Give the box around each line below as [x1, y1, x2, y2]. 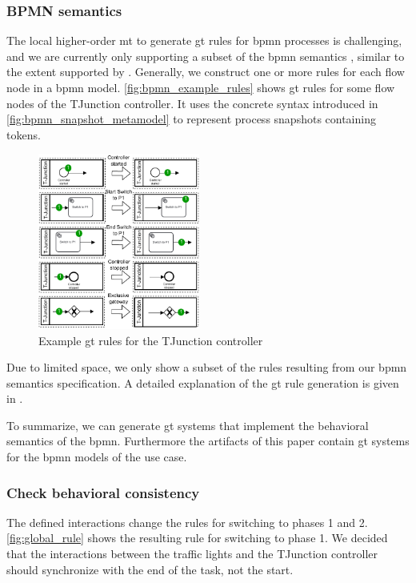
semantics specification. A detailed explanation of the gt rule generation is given [6, 374, 399, 391]
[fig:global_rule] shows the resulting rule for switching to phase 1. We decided [6, 529, 388, 546]
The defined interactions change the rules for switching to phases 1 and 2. [6, 513, 368, 530]
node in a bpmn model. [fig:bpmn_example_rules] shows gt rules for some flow [6, 79, 395, 95]
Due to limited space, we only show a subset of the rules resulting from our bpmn [6, 359, 407, 376]
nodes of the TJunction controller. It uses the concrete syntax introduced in [6, 94, 378, 111]
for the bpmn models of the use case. [6, 448, 187, 465]
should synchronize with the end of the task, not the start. [6, 561, 294, 577]
